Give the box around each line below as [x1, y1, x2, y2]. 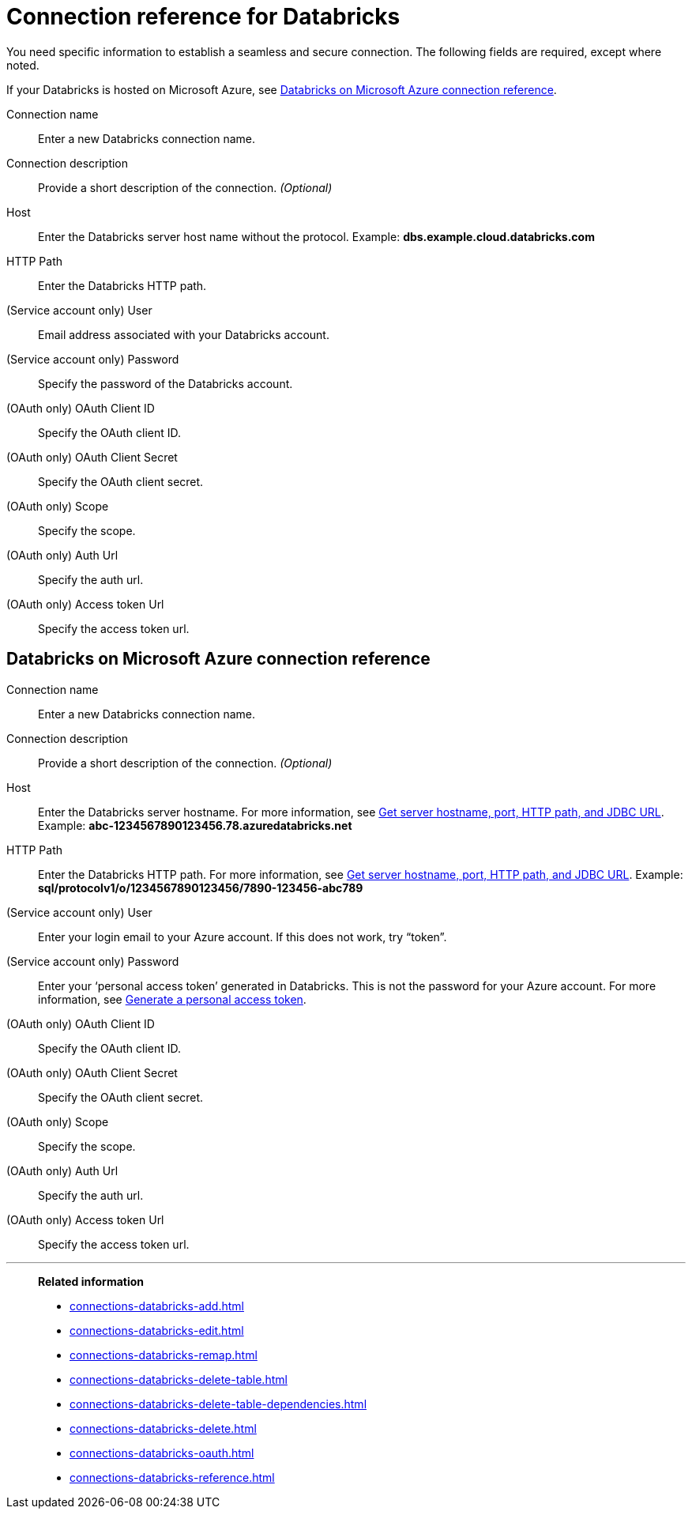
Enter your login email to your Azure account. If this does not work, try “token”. [38, 929, 447, 944]
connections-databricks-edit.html [70, 1323, 244, 1337]
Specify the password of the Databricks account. [38, 376, 293, 390]
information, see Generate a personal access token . [38, 992, 307, 1006]
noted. [6, 58, 39, 72]
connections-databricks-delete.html [70, 1421, 257, 1435]
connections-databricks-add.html [70, 1298, 244, 1313]
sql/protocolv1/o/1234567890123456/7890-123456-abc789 [38, 880, 363, 895]
